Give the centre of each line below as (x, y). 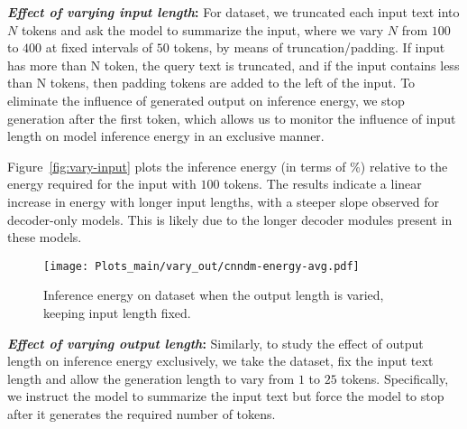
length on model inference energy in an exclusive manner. (166, 136)
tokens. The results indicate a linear (323, 184)
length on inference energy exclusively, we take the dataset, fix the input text (220, 361)
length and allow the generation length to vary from (151, 378)
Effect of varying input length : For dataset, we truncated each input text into (233, 12)
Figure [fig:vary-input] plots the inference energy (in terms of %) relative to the (228, 166)
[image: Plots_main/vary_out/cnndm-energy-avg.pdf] (201, 266)
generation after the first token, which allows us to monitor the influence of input (232, 118)
